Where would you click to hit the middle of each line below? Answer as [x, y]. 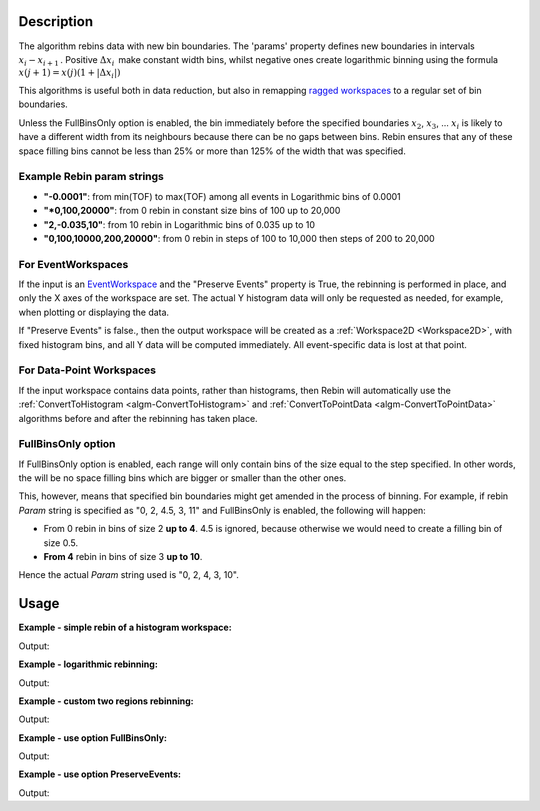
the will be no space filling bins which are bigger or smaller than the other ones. [182, 478]
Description [56, 21]
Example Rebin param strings [91, 177]
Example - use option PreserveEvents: [100, 774]
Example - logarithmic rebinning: [88, 664]
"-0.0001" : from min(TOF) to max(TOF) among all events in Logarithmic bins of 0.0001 [222, 196]
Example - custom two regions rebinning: [106, 701]
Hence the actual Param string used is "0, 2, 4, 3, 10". [129, 575]
